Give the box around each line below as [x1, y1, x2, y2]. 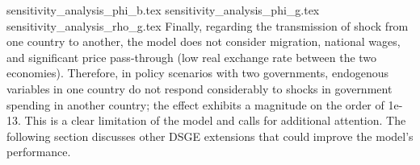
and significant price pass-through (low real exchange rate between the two [6, 48, 377, 65]
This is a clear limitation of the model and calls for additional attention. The [24, 112, 406, 129]
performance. [6, 143, 71, 160]
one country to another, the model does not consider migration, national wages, [6, 33, 401, 50]
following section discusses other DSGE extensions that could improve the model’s [6, 127, 414, 144]
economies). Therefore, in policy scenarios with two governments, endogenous [6, 64, 389, 81]
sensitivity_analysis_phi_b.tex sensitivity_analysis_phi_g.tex [6, 2, 320, 18]
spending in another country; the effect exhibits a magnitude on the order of [6, 96, 384, 113]
